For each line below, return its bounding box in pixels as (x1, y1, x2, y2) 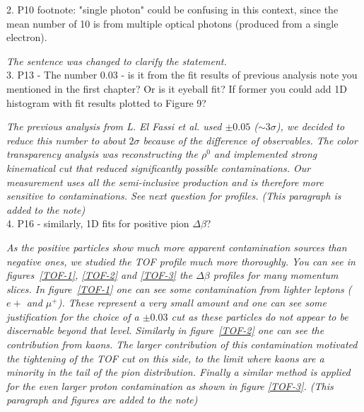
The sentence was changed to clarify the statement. (6, 53, 227, 68)
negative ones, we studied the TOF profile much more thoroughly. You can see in (6, 253, 356, 268)
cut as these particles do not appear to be (171, 309, 348, 324)
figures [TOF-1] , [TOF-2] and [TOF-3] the (6, 268, 193, 282)
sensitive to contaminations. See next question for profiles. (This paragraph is (6, 188, 341, 203)
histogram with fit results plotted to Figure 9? (6, 95, 206, 110)
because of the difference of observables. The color (143, 132, 358, 147)
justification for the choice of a (6, 309, 139, 324)
